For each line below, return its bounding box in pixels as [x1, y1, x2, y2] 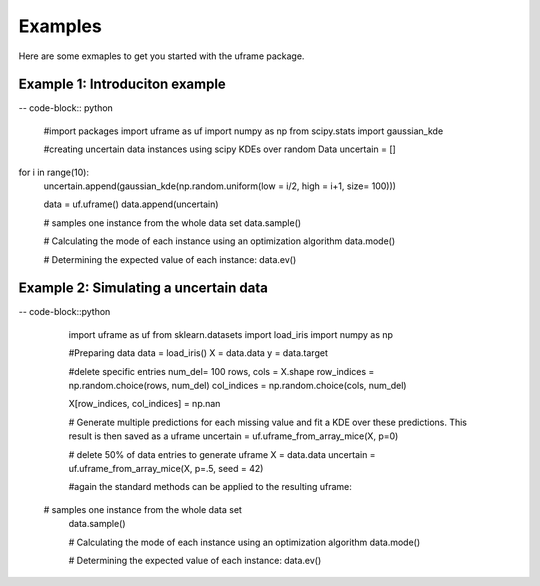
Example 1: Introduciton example [18, 76, 227, 93]
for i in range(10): [18, 166, 90, 178]
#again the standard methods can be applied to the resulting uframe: [68, 481, 352, 493]
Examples [18, 15, 102, 37]
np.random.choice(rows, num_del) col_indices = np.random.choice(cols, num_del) [68, 380, 407, 392]
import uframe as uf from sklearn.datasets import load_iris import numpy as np [68, 328, 394, 340]
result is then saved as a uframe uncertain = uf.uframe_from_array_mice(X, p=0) [68, 430, 399, 442]
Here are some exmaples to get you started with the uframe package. [18, 50, 305, 62]
